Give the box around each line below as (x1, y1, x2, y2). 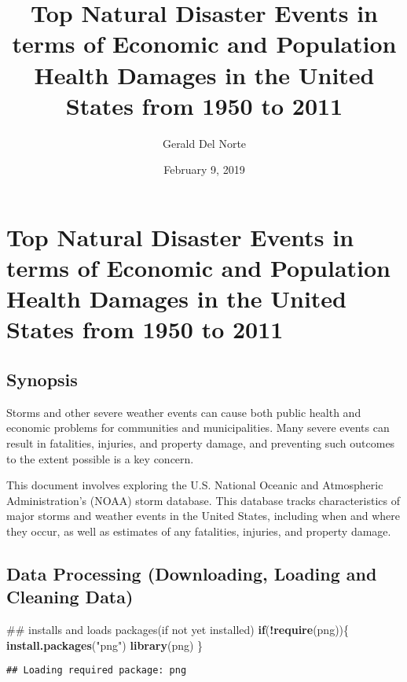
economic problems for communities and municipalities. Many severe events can (6, 419, 390, 436)
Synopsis (6, 367, 78, 392)
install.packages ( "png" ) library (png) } (6, 636, 203, 653)
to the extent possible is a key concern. (6, 450, 194, 466)
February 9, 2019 (163, 161, 245, 178)
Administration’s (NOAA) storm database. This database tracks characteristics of (6, 492, 400, 508)
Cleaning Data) (6, 584, 134, 609)
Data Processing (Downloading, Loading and (6, 561, 377, 585)
